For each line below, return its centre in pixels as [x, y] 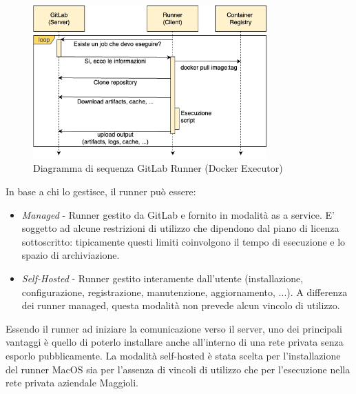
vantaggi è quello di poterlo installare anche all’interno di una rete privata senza [175, 342]
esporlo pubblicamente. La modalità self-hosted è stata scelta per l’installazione [173, 355]
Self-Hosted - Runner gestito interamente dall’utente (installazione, [163, 278]
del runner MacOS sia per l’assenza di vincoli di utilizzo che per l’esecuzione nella [178, 369]
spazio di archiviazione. [71, 255]
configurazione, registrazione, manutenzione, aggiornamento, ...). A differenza [185, 292]
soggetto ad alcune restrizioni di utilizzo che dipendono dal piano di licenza [180, 228]
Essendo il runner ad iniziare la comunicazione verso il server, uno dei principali [174, 328]
